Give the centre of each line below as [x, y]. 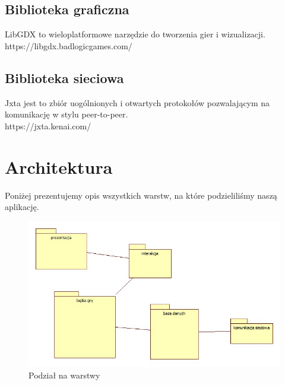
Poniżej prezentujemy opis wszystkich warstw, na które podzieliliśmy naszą [141, 195]
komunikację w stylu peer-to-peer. [66, 114]
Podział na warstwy [64, 375]
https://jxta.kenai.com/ [48, 125]
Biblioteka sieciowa [64, 77]
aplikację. [22, 207]
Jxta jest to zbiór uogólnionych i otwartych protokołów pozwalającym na [137, 102]
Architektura [59, 166]
